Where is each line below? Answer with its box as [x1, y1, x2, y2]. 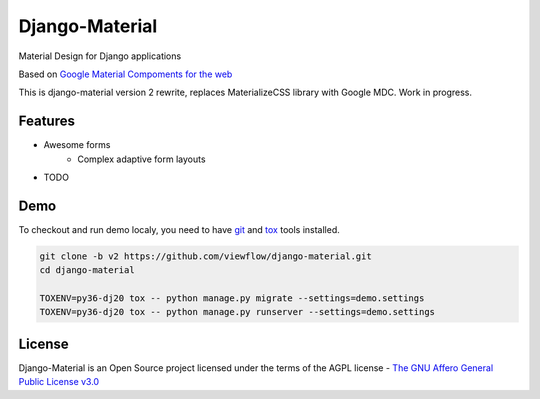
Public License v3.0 [18, 376, 100, 388]
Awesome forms [43, 139, 111, 151]
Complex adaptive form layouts [77, 153, 206, 165]
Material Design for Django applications [18, 50, 182, 62]
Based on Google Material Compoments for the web [18, 68, 233, 80]
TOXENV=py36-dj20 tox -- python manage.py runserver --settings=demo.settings [39, 306, 435, 318]
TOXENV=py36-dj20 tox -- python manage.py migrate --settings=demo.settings [39, 293, 425, 304]
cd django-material [39, 265, 135, 276]
